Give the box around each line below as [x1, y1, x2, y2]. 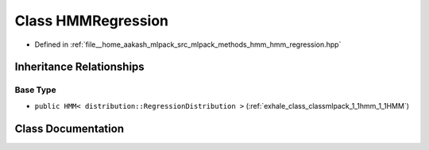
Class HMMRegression [14, 12, 169, 29]
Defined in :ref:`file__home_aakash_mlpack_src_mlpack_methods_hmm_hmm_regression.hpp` [34, 40, 342, 49]
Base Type [14, 84, 56, 95]
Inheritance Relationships [14, 60, 145, 74]
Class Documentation [14, 121, 125, 135]
